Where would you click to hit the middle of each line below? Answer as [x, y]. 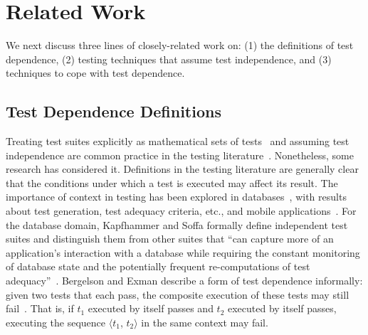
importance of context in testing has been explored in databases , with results [176, 197]
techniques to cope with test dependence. [95, 73]
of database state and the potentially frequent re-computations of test [158, 266]
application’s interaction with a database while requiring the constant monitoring [183, 252]
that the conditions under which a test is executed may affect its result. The [172, 182]
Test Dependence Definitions [114, 111]
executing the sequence [56, 322]
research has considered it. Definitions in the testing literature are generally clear [182, 169]
